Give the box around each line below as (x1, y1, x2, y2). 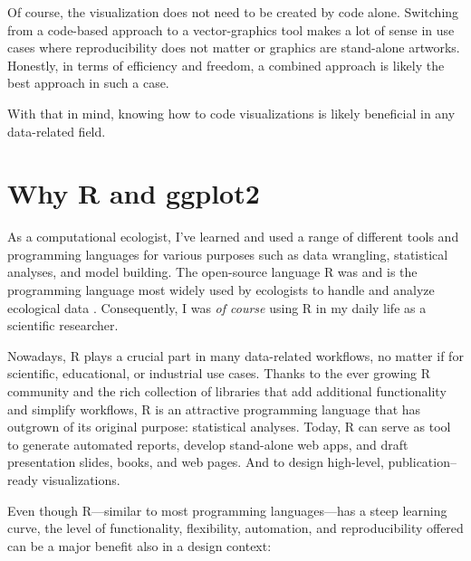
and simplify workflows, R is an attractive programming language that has (7, 399, 421, 418)
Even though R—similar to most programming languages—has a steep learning (7, 500, 447, 519)
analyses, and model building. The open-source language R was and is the (7, 262, 418, 281)
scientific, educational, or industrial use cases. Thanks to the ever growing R (7, 364, 431, 383)
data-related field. (7, 121, 106, 140)
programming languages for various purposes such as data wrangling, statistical (7, 244, 448, 263)
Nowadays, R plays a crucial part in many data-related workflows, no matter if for (7, 346, 464, 365)
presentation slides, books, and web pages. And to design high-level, (7, 452, 384, 471)
